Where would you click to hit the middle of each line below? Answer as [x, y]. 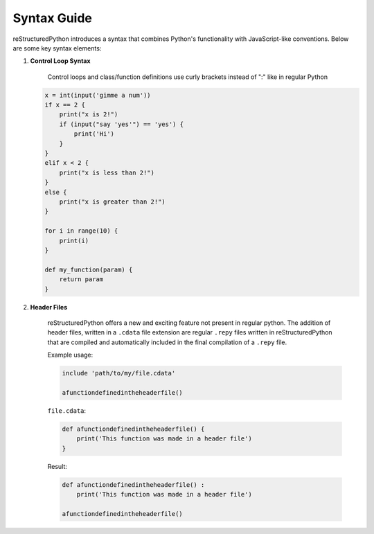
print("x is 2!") [89, 115]
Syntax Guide [53, 18]
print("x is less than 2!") [107, 172]
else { [56, 192]
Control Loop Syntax [60, 61]
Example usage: [70, 355]
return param [81, 279]
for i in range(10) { [81, 231]
